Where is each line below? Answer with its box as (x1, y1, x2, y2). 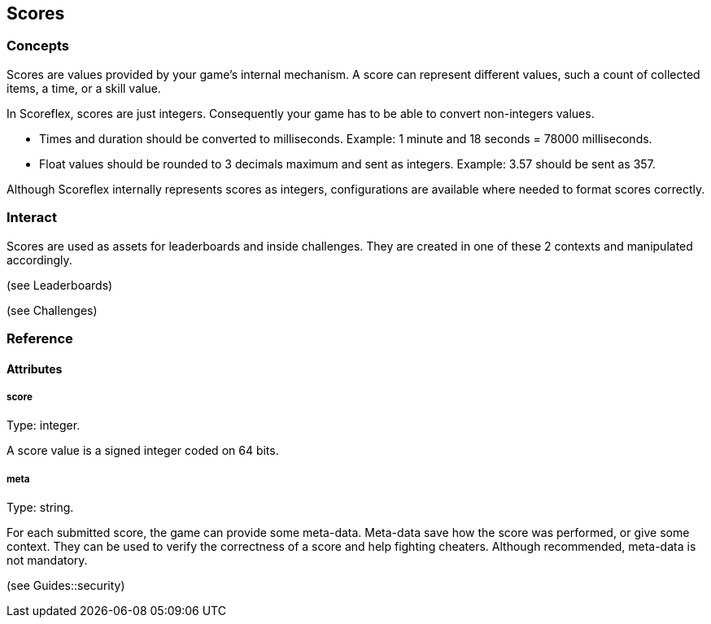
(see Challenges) (7, 303, 98, 317)
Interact (7, 209, 57, 226)
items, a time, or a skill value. (7, 81, 161, 95)
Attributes (7, 361, 63, 376)
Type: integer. (7, 418, 81, 433)
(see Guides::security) (7, 578, 125, 593)
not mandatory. (7, 553, 88, 568)
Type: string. (7, 500, 74, 515)
